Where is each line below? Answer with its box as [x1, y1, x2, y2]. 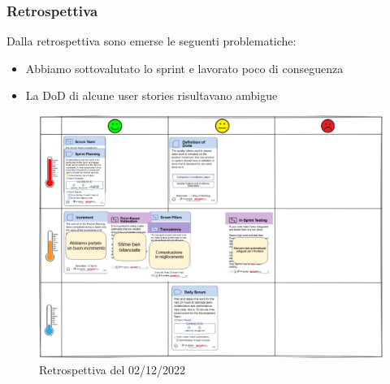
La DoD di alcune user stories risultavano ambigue [25, 87, 278, 104]
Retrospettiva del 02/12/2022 [39, 360, 185, 378]
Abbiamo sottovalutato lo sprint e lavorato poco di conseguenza [25, 59, 344, 76]
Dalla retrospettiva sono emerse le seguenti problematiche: [6, 32, 297, 50]
